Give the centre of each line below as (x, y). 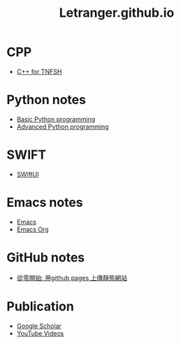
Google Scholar (39, 326)
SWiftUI (28, 174)
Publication (40, 306)
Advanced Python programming (63, 127)
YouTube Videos (40, 333)
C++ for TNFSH (39, 71)
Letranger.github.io (117, 13)
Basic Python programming (56, 119)
